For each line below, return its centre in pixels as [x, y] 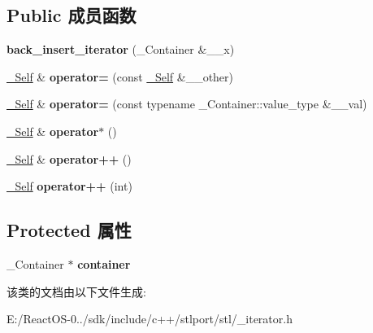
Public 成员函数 [72, 15]
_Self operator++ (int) [69, 186]
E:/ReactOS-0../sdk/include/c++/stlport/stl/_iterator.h [150, 319]
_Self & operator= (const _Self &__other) [120, 76]
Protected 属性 [69, 230]
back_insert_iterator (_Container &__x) [121, 49]
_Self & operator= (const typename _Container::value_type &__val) [187, 104]
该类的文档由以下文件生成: [76, 291]
